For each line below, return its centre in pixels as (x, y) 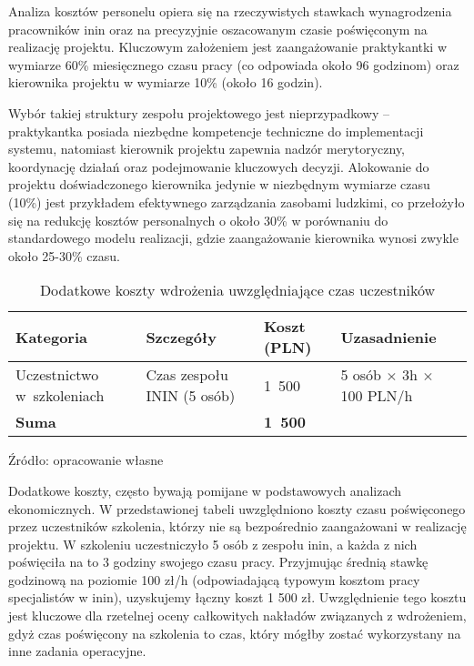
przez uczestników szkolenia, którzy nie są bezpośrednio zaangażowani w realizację (237, 526)
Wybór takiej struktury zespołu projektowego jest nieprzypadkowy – (199, 112)
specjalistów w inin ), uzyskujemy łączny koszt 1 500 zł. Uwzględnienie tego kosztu (237, 597)
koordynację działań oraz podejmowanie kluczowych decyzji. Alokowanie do (219, 166)
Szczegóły (181, 337)
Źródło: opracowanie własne (86, 460)
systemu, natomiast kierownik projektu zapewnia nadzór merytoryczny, (207, 149)
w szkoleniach (60, 396)
